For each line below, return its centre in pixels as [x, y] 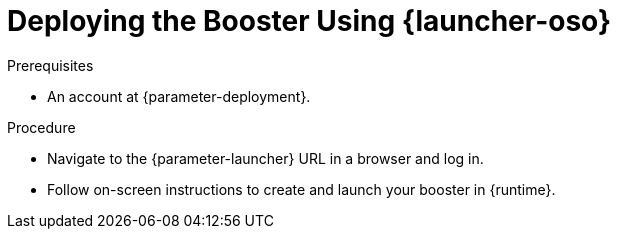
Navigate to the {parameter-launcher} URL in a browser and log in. [265, 158]
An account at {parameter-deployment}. [179, 96]
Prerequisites [50, 65]
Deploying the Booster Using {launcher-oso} [309, 21]
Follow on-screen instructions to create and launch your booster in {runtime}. [301, 189]
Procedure [41, 127]
